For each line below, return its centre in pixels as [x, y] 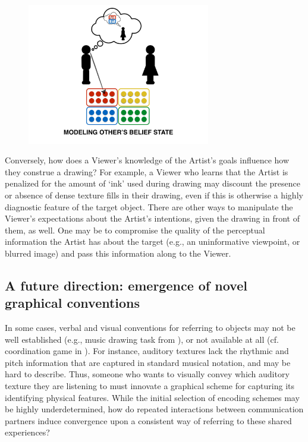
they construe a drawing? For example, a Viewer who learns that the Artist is [147, 171]
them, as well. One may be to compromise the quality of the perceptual [135, 230]
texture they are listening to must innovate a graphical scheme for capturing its [150, 386]
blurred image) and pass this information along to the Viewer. [118, 253]
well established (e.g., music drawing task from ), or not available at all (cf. [142, 339]
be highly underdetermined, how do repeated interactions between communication [154, 409]
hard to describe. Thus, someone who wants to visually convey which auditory [147, 374]
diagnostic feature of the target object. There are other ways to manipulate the [149, 206]
